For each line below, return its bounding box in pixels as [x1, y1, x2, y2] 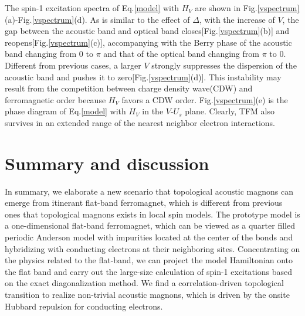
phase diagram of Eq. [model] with [5, 105, 126, 117]
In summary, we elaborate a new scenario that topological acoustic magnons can [5, 185, 293, 197]
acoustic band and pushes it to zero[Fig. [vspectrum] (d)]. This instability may [5, 70, 282, 83]
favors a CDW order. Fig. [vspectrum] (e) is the [121, 93, 288, 106]
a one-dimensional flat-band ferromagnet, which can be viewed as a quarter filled [5, 219, 295, 232]
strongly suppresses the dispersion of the [151, 59, 297, 71]
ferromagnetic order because [5, 93, 106, 106]
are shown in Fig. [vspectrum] [195, 2, 300, 13]
